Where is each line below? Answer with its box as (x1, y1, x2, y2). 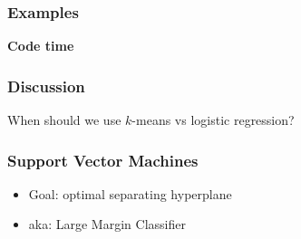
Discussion (7, 74, 85, 97)
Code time (7, 36, 74, 55)
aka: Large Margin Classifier (28, 215, 186, 234)
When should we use (7, 110, 121, 129)
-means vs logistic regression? (131, 110, 295, 129)
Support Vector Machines (7, 148, 199, 171)
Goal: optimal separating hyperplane (28, 184, 232, 203)
